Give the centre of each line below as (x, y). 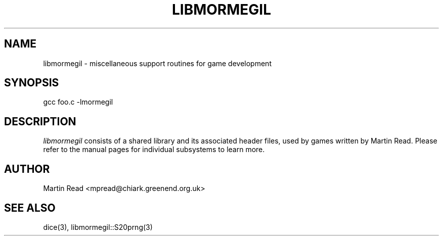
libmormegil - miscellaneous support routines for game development (157, 63)
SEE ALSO (30, 208)
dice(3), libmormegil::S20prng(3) (98, 227)
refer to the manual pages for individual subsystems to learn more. (154, 150)
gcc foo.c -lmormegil (78, 102)
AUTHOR (27, 169)
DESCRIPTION (40, 121)
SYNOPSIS (32, 83)
